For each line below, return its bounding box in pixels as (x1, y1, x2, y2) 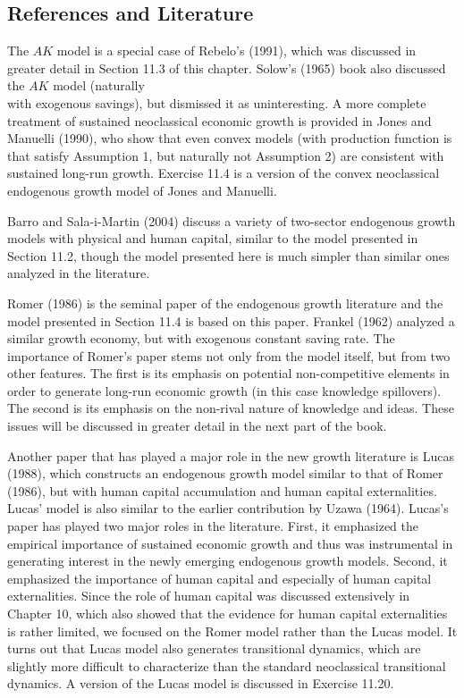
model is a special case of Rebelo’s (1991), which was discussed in (56, 41, 417, 60)
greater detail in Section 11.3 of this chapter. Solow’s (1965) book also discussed (7, 58, 446, 77)
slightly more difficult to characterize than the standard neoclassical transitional (7, 656, 446, 675)
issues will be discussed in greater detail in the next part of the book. (7, 416, 387, 435)
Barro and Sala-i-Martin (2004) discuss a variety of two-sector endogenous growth (7, 211, 456, 230)
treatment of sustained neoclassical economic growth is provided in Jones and (7, 111, 432, 130)
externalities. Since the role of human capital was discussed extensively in (7, 586, 410, 605)
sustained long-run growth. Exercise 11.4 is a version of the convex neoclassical (7, 164, 440, 182)
